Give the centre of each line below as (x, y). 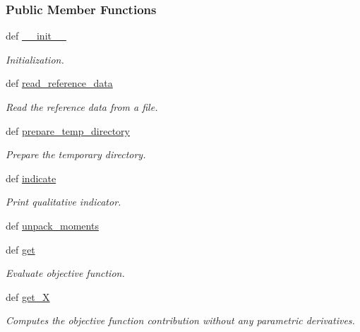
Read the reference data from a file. (82, 107)
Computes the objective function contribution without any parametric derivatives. (180, 320)
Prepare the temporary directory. (76, 154)
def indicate (31, 178)
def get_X (28, 296)
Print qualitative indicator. (64, 202)
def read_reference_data (59, 83)
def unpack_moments (52, 225)
